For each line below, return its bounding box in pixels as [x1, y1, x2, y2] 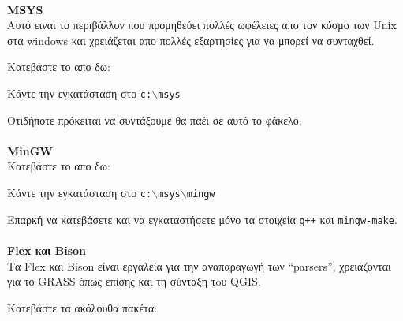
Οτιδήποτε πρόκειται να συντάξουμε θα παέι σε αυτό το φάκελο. [7, 111, 302, 128]
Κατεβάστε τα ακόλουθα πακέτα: [7, 299, 158, 315]
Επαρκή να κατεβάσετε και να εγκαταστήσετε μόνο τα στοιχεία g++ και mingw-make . [7, 211, 397, 227]
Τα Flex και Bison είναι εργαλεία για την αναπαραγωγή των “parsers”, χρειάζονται [7, 257, 391, 274]
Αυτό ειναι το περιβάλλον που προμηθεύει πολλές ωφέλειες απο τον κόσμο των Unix [7, 17, 397, 33]
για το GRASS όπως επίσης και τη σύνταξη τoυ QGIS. [7, 273, 261, 289]
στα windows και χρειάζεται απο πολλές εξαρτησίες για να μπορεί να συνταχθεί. [7, 32, 375, 48]
